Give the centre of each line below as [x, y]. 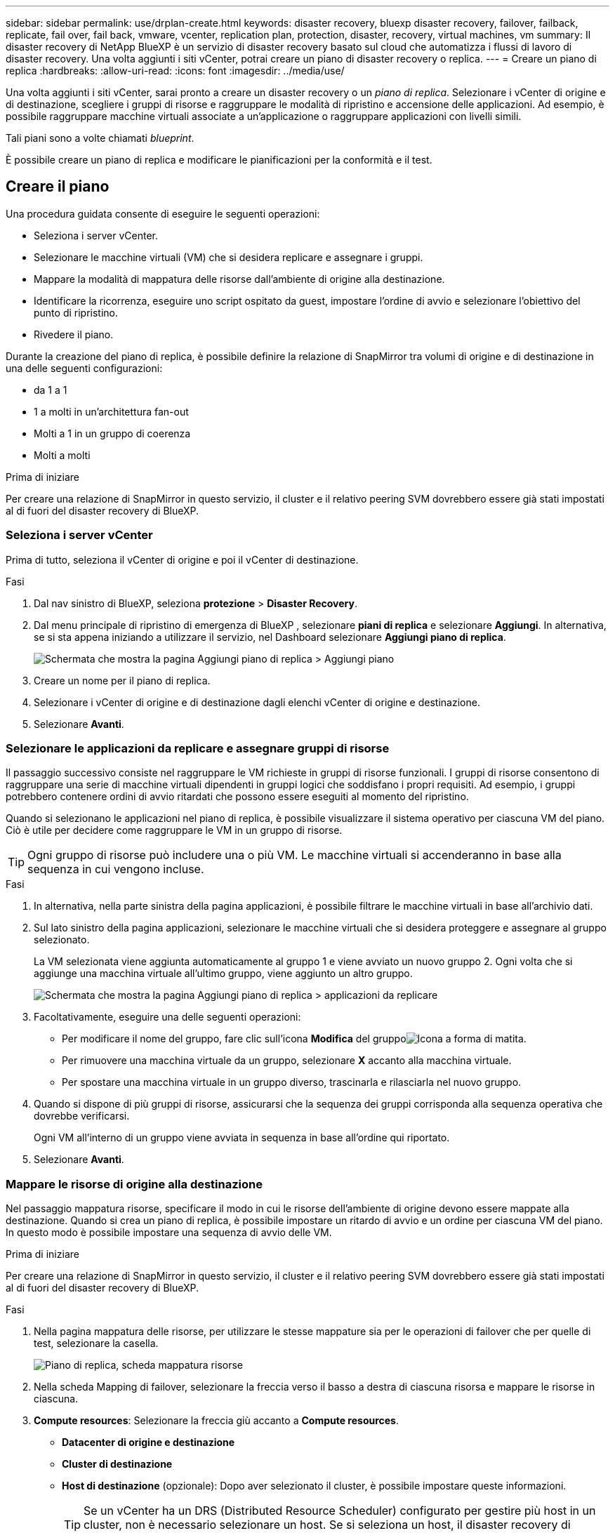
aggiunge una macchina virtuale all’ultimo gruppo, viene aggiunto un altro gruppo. [223, 974]
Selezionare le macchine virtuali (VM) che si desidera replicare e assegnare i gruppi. [229, 257]
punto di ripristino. [76, 312]
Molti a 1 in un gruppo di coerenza [112, 433]
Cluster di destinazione [117, 1464]
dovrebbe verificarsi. [82, 1116]
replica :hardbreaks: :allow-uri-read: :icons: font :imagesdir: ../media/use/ [175, 71]
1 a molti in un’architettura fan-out [111, 411]
